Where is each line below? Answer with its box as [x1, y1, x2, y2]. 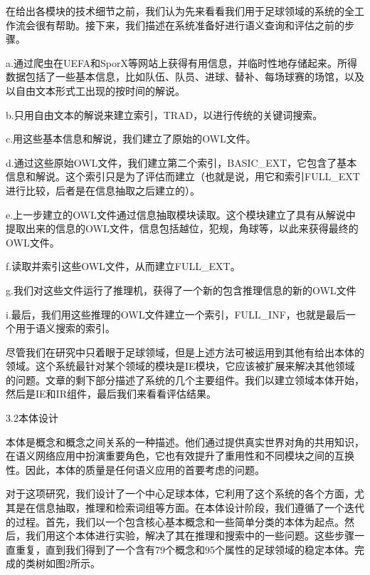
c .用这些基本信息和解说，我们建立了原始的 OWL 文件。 [6, 131, 256, 146]
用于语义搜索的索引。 [15, 321, 115, 336]
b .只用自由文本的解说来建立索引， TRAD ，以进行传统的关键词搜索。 [6, 107, 323, 122]
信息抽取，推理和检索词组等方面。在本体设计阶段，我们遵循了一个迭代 [35, 500, 364, 515]
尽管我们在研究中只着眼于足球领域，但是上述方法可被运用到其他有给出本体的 [6, 344, 364, 359]
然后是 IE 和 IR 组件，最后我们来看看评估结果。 [6, 386, 216, 401]
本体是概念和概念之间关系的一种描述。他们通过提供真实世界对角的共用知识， [6, 434, 364, 449]
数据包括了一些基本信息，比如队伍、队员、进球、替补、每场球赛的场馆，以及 [6, 69, 364, 84]
